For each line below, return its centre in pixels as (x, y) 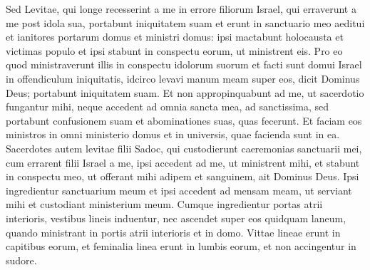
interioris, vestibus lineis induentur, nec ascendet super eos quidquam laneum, (176, 218)
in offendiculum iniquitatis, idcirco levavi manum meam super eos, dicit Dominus (183, 78)
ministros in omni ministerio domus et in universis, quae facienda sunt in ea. (173, 134)
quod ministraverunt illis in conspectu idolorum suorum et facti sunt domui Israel (184, 64)
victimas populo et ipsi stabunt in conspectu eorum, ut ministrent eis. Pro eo (174, 50)
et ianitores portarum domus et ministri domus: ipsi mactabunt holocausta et (175, 37)
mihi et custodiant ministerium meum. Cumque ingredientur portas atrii (164, 204)
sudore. (21, 260)
